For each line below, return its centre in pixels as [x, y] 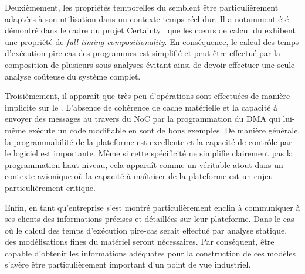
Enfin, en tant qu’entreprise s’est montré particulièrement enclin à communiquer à [152, 207]
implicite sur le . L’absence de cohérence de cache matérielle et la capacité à [141, 107]
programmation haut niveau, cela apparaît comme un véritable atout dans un [144, 164]
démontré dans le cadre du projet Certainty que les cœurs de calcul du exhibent [150, 30]
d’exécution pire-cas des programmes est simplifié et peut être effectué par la [143, 53]
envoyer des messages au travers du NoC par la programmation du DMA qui [143, 119]
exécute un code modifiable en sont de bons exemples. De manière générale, [164, 130]
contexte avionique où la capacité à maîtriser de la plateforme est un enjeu [139, 176]
